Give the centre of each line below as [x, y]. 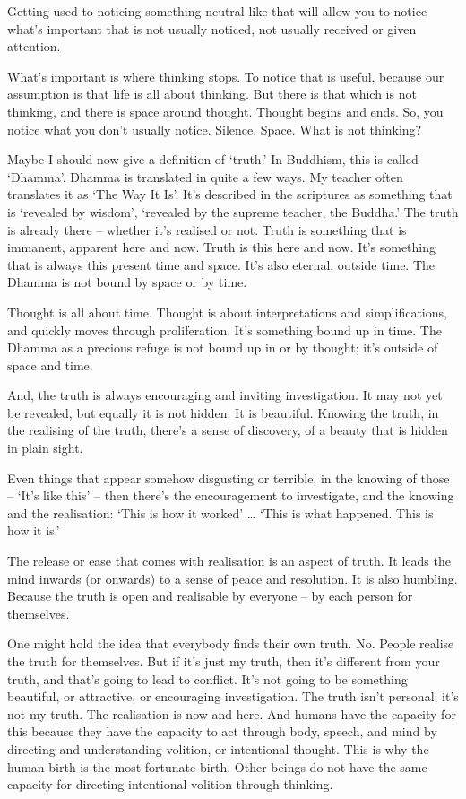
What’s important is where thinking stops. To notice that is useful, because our [226, 76]
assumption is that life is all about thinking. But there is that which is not [212, 94]
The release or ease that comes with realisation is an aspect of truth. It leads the [229, 561]
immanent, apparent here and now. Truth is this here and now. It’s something [222, 247]
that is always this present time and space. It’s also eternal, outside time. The [221, 264]
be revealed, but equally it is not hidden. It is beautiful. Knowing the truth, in [223, 412]
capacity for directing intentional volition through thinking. [170, 784]
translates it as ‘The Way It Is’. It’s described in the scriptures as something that [230, 194]
